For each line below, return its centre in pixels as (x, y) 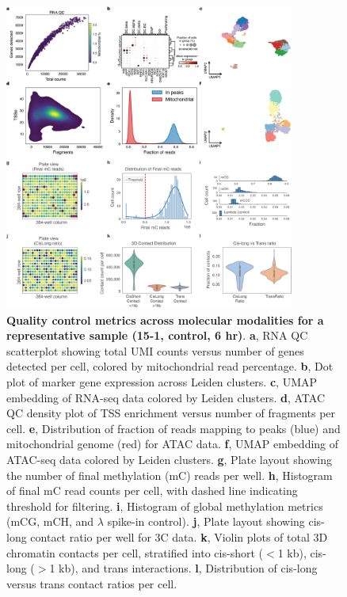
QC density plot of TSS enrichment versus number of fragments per (171, 413)
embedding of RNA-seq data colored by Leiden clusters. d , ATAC (166, 397)
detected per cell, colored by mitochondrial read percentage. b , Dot (170, 366)
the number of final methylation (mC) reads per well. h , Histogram (170, 475)
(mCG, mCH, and (50, 521)
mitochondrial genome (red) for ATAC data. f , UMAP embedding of (173, 444)
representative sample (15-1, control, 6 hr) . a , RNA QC (157, 335)
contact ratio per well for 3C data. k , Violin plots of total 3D (179, 536)
